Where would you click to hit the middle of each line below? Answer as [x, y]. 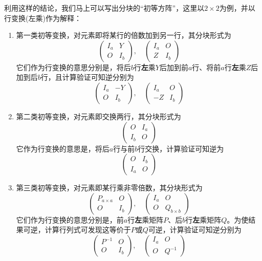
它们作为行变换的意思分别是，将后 [73, 67]
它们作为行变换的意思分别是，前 [70, 219]
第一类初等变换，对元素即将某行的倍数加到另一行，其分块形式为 [124, 35]
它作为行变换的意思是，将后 [63, 148]
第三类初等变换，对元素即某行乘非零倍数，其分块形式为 [109, 188]
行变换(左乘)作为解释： [43, 18]
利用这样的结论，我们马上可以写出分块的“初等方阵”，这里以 [104, 8]
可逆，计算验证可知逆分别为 [195, 230]
